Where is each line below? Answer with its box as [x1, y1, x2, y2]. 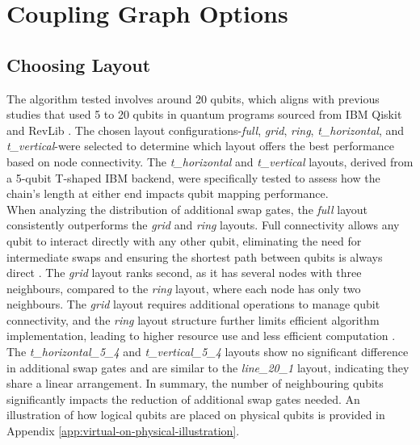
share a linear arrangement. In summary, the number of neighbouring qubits [6, 375, 384, 392]
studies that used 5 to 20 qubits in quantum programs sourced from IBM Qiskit [6, 106, 402, 123]
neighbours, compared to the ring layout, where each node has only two [6, 279, 361, 296]
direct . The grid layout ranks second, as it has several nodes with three [6, 264, 362, 281]
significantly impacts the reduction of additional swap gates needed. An [6, 390, 360, 407]
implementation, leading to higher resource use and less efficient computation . [6, 327, 396, 344]
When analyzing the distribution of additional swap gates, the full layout [6, 200, 368, 217]
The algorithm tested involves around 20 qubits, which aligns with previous [6, 90, 380, 107]
